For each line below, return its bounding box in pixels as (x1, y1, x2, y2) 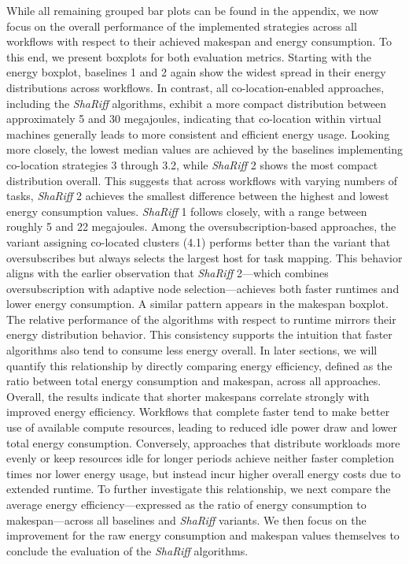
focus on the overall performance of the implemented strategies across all (6, 17, 357, 34)
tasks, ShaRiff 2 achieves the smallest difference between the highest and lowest (6, 187, 389, 204)
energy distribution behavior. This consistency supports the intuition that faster (6, 326, 392, 343)
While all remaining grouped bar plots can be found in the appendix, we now (6, 2, 379, 18)
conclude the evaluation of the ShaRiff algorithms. (6, 542, 249, 558)
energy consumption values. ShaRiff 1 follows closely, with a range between (6, 202, 367, 219)
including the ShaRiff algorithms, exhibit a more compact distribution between (6, 95, 387, 111)
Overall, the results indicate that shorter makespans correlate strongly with (6, 388, 370, 404)
